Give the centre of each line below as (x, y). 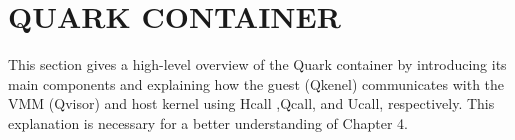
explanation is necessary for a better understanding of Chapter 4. (208, 122)
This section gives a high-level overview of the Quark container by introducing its (257, 64)
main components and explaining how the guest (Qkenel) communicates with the (256, 83)
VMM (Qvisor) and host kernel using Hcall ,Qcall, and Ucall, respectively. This (251, 103)
